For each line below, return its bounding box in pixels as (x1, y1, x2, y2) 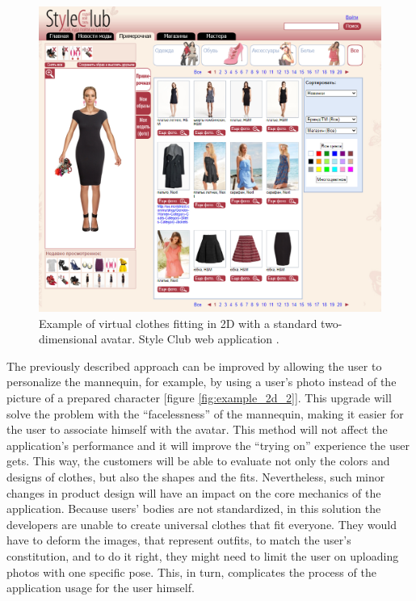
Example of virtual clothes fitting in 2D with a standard (39, 314, 317, 331)
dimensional (39, 330, 98, 347)
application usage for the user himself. (6, 579, 195, 596)
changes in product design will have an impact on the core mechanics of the (6, 484, 381, 501)
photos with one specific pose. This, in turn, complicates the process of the (6, 563, 376, 580)
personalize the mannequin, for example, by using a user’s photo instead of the (6, 373, 397, 390)
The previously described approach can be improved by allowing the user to (6, 357, 382, 374)
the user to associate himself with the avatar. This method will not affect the (6, 421, 388, 438)
